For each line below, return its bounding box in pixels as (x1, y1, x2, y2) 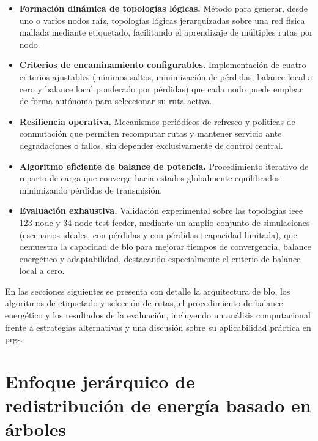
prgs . (5, 333, 23, 345)
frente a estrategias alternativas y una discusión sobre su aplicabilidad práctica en (5, 320, 311, 333)
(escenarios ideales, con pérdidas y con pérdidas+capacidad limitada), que (19, 228, 297, 241)
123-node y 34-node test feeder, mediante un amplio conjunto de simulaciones (19, 216, 310, 228)
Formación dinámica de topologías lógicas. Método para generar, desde (19, 2, 308, 14)
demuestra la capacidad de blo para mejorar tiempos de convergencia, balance (19, 240, 311, 253)
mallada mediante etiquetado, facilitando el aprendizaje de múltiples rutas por (19, 26, 313, 39)
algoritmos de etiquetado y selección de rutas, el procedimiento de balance (5, 296, 283, 309)
